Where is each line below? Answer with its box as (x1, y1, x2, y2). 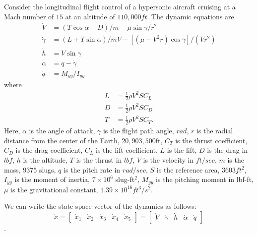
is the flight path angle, (103, 125, 174, 136)
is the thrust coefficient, (175, 135, 248, 145)
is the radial (196, 125, 233, 136)
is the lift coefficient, (96, 145, 158, 155)
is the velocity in (143, 154, 194, 165)
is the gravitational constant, (10, 184, 98, 194)
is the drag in (207, 145, 248, 155)
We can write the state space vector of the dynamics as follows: (4, 201, 196, 211)
